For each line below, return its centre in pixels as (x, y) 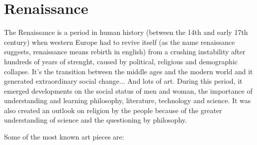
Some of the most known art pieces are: (64, 137)
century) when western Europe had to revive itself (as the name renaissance (120, 42)
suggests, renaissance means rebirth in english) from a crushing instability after (125, 52)
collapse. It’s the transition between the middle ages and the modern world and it (128, 71)
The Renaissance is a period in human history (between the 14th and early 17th (126, 32)
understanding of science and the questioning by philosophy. (95, 120)
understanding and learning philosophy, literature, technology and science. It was (128, 100)
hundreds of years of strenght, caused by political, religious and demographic (121, 61)
